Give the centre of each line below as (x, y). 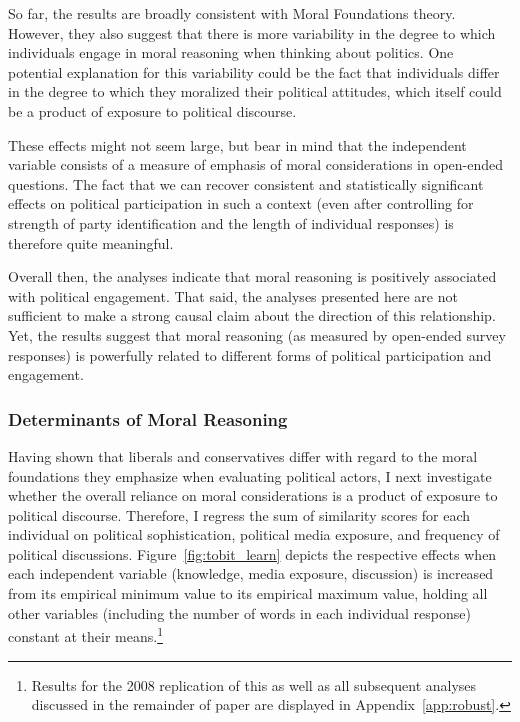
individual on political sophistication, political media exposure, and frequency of (254, 534)
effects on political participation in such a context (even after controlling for (241, 203)
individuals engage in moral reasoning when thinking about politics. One (231, 52)
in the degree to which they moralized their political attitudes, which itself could (255, 91)
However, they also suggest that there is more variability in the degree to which (252, 32)
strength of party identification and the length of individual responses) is (231, 222)
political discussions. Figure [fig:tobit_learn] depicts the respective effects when (252, 553)
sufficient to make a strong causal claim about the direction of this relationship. (252, 315)
